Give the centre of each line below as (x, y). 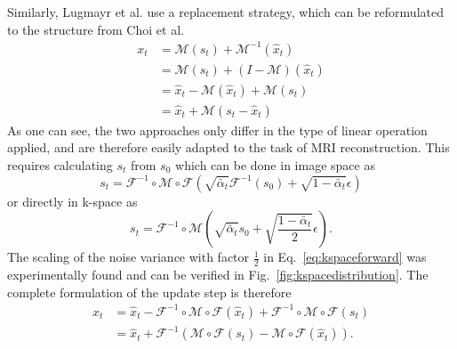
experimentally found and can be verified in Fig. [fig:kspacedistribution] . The (218, 275)
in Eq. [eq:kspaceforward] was (345, 257)
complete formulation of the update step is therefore (149, 292)
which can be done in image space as (275, 165)
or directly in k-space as (72, 201)
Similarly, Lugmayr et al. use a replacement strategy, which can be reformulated (225, 12)
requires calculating (60, 165)
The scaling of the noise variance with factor (128, 257)
